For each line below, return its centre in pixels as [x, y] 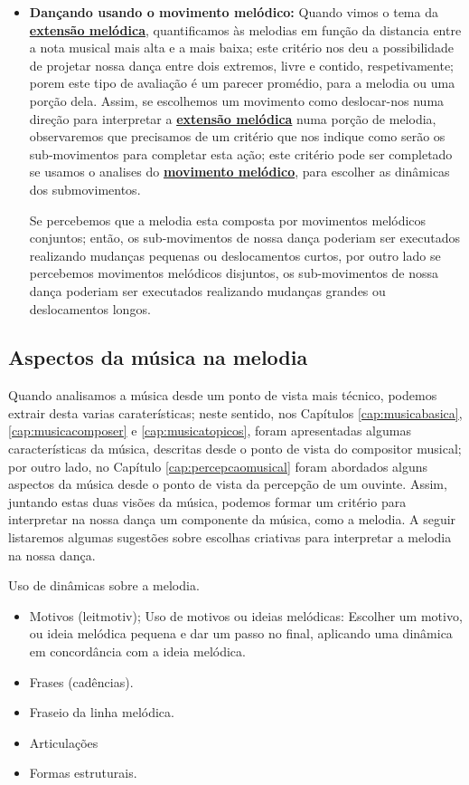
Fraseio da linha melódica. [102, 712]
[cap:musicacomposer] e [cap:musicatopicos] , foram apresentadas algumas [210, 431]
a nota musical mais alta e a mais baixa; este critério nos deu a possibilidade [241, 48]
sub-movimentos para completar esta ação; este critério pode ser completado [241, 153]
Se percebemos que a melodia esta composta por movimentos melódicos [228, 220]
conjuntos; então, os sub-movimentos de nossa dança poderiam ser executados [245, 238]
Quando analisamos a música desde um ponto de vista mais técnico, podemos [223, 395]
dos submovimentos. [85, 189]
